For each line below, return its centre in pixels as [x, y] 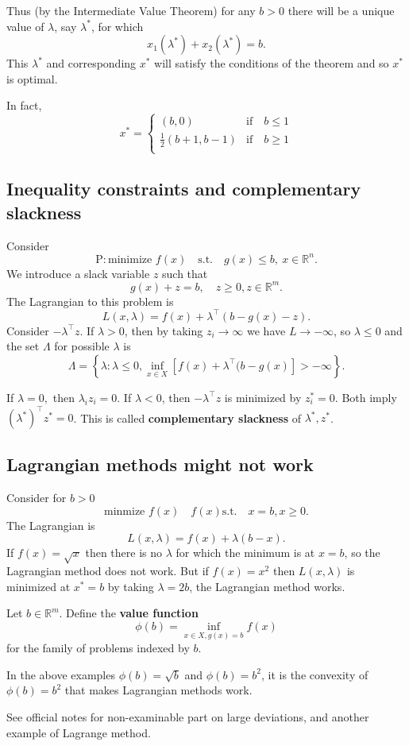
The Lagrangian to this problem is [90, 301]
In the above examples [61, 674]
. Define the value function [129, 613]
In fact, [24, 105]
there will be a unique [341, 10]
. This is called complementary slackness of [187, 417]
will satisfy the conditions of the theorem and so [272, 63]
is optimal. [32, 78]
